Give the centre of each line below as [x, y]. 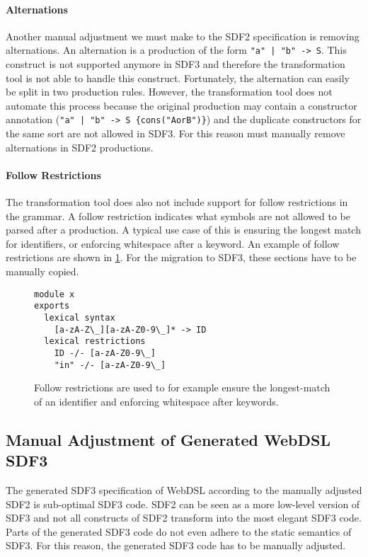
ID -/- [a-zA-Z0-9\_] [105, 353]
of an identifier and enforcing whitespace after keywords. [156, 401]
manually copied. [42, 271]
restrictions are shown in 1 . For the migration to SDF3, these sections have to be [181, 257]
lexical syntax [80, 317]
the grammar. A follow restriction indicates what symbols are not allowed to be [178, 216]
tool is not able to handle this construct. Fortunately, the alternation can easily [178, 77]
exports [52, 306]
